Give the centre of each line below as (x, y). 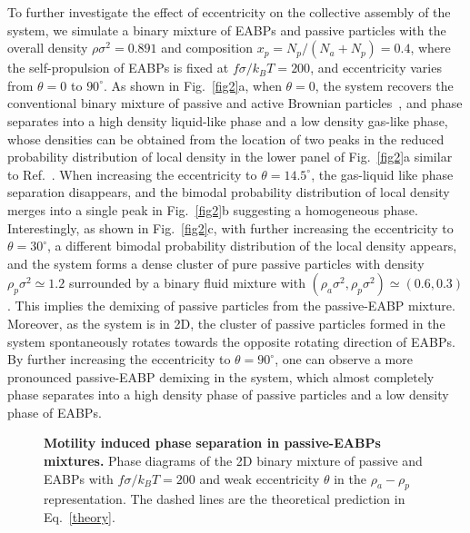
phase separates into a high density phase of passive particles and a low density (228, 395)
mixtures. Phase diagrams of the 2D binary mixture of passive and (233, 461)
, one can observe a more (344, 359)
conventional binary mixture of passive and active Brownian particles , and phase (235, 103)
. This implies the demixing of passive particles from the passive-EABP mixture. (231, 306)
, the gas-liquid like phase (382, 174)
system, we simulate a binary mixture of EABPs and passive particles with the (227, 30)
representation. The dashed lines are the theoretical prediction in (225, 499)
